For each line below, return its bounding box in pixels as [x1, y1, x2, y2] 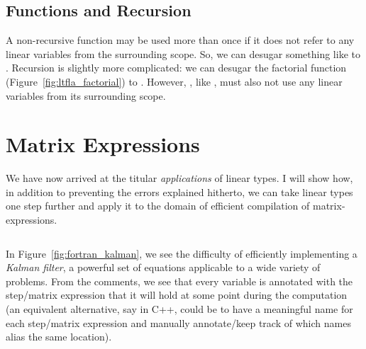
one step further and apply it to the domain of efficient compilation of [6, 198, 310, 213]
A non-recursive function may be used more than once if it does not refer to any [6, 33, 355, 47]
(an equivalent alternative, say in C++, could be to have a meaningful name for [6, 302, 353, 316]
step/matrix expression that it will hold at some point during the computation [6, 287, 348, 302]
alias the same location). [6, 329, 112, 344]
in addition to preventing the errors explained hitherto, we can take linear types [6, 184, 353, 199]
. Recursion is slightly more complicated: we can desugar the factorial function [6, 60, 347, 75]
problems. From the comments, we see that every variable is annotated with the [6, 273, 353, 288]
